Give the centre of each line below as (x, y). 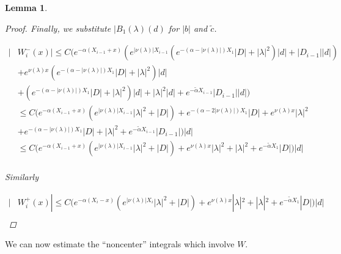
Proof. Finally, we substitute (58, 28)
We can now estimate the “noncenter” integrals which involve (120, 244)
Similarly (22, 177)
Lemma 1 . (26, 7)
